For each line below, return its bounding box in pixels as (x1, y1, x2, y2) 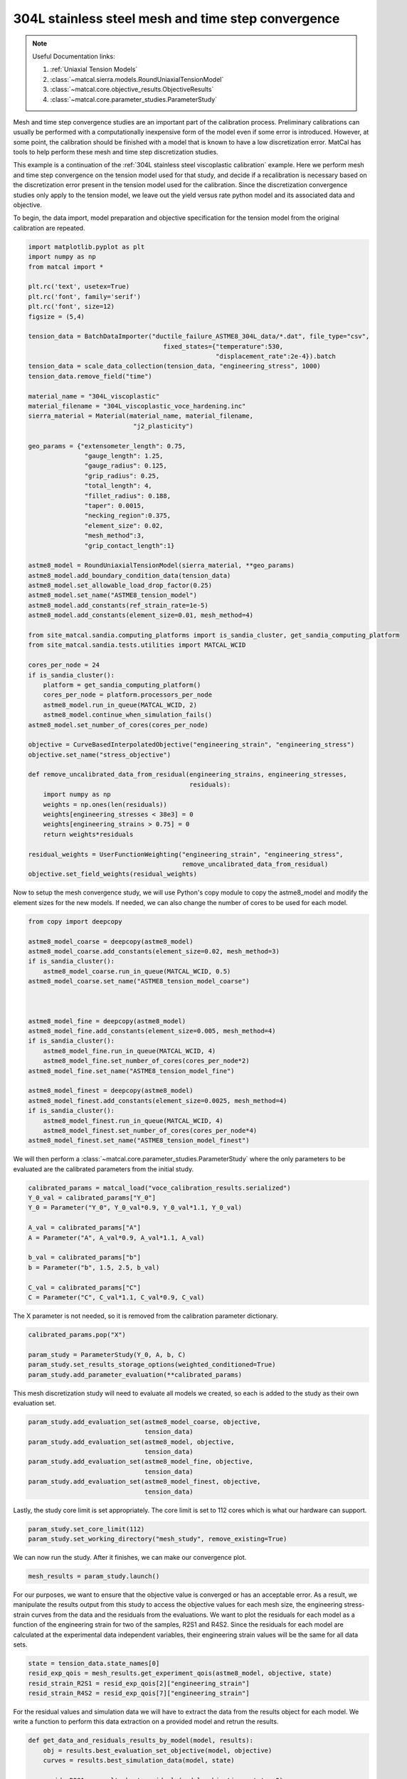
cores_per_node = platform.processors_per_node (43, 691, 213, 699)
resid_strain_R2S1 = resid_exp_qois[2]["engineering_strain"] (28, 1679, 250, 1687)
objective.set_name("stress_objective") (28, 751, 171, 759)
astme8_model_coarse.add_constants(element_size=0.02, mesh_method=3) (28, 947, 280, 955)
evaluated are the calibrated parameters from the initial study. (13, 1164, 194, 1173)
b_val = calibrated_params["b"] (28, 1253, 142, 1262)
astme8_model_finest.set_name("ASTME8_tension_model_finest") (28, 1136, 250, 1145)
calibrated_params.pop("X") (28, 1331, 126, 1339)
